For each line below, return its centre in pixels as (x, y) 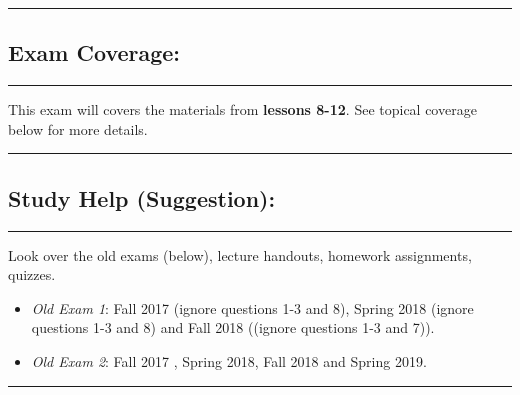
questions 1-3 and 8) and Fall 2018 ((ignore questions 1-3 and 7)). (233, 327)
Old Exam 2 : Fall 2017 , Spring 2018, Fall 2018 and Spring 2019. (229, 360)
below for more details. (78, 128)
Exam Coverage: (94, 52)
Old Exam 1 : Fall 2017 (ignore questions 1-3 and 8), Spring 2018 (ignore (252, 307)
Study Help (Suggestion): (142, 197)
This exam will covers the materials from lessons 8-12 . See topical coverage (242, 109)
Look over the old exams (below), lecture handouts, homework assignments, (240, 254)
